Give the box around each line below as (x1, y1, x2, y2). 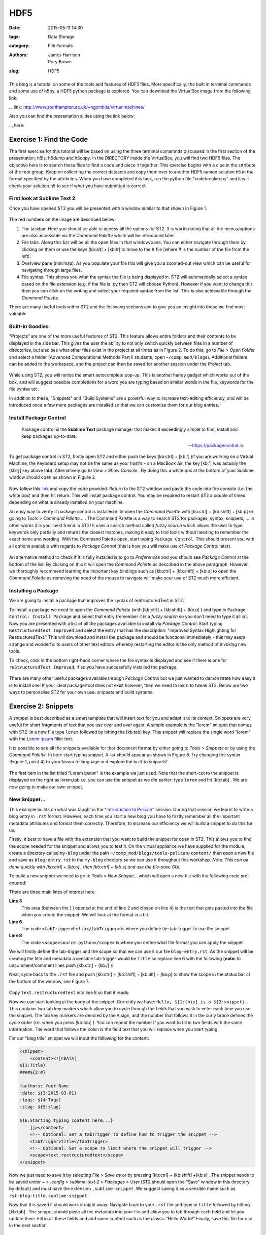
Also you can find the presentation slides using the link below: (9, 113, 135, 119)
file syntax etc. (9, 386, 39, 392)
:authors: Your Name (19, 1083, 69, 1089)
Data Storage (48, 34, 75, 40)
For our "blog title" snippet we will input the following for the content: (9, 1035, 149, 1041)
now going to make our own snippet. (9, 783, 84, 790)
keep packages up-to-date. (21, 433, 77, 439)
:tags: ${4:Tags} (19, 1097, 62, 1103)
